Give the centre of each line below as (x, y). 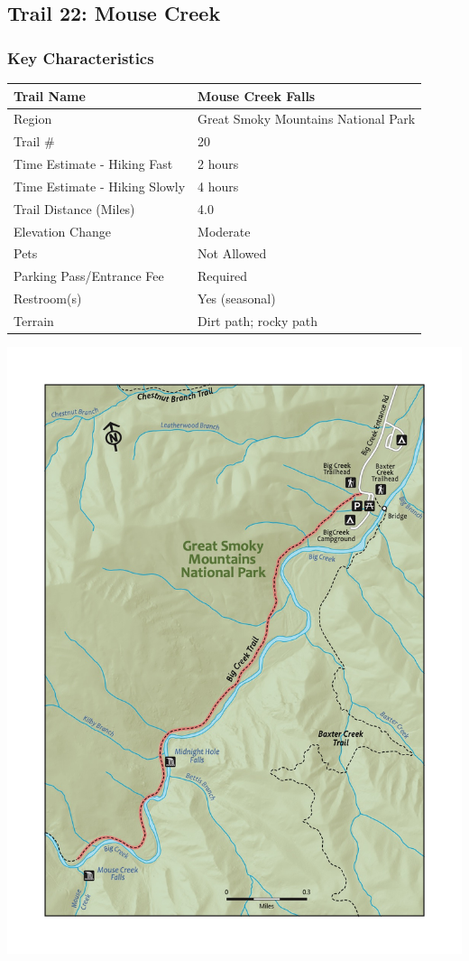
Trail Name (50, 95)
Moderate (224, 231)
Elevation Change (62, 231)
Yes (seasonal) (237, 299)
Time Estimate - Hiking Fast (93, 164)
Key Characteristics (81, 57)
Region (33, 119)
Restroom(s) (48, 299)
